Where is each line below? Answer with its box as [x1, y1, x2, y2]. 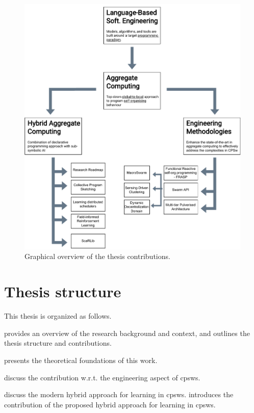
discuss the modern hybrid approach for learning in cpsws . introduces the [4, 389, 234, 400]
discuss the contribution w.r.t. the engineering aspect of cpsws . [4, 372, 200, 382]
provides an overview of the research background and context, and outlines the [4, 327, 250, 338]
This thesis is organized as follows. [4, 311, 112, 321]
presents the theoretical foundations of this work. [4, 354, 158, 365]
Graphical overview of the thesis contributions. [24, 251, 170, 262]
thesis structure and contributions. [4, 338, 112, 348]
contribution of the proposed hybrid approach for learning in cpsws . [4, 399, 216, 409]
